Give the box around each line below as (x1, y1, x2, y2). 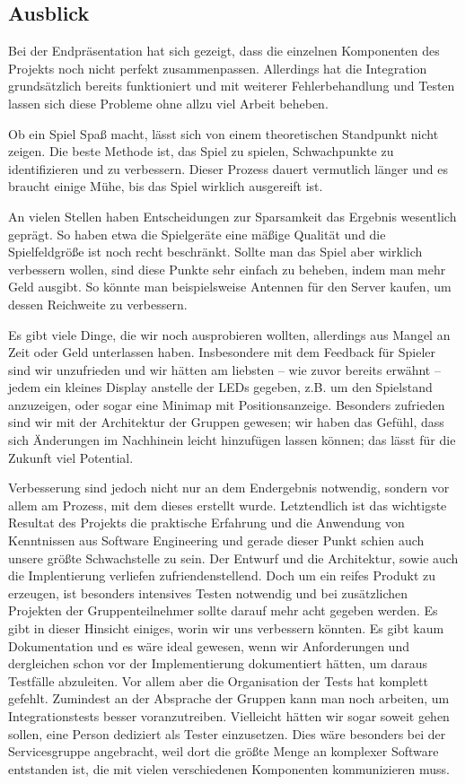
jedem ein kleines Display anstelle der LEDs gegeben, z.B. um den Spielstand (8, 378, 433, 396)
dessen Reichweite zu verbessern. (8, 294, 188, 313)
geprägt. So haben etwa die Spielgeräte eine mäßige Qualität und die (8, 224, 386, 243)
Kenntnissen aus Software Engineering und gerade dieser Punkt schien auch (8, 531, 425, 550)
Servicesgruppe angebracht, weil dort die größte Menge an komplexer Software (8, 742, 439, 761)
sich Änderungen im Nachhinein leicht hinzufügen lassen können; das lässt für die (8, 431, 456, 449)
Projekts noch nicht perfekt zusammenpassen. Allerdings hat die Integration (8, 58, 427, 77)
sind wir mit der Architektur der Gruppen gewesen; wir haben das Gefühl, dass (8, 413, 444, 431)
